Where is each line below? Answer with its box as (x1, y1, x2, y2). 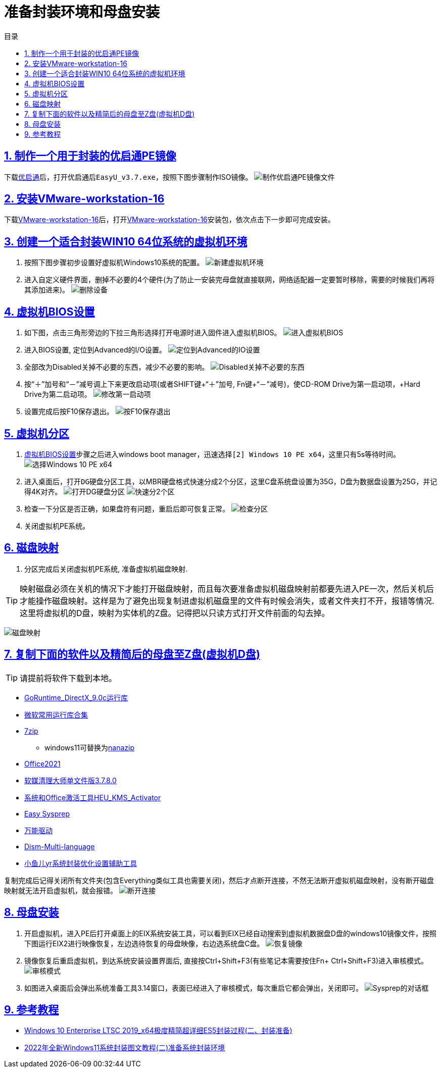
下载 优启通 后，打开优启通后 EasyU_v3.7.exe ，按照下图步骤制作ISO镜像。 (4, 172, 253, 181)
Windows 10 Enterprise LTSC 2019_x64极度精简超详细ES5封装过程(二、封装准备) (24, 1026, 292, 1035)
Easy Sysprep (24, 809, 70, 818)
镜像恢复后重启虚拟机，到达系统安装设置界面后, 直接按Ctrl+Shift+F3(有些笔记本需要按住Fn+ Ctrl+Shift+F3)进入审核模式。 (24, 956, 428, 965)
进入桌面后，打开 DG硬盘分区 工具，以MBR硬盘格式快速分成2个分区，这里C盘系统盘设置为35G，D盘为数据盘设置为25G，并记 (24, 477, 437, 486)
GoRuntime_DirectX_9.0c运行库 (24, 693, 128, 702)
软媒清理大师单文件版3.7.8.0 (24, 776, 117, 785)
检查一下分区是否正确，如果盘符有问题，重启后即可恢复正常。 (24, 504, 229, 513)
